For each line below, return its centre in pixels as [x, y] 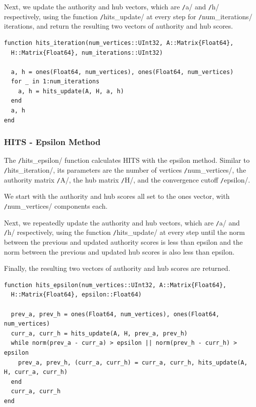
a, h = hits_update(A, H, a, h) [71, 91]
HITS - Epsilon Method [52, 142]
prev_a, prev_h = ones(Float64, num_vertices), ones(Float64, [115, 314]
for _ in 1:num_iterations [55, 82]
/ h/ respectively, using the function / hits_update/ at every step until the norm [125, 232]
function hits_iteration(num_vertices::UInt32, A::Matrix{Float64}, [119, 43]
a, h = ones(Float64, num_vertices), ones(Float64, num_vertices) [122, 72]
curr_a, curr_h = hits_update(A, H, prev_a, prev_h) [99, 333]
